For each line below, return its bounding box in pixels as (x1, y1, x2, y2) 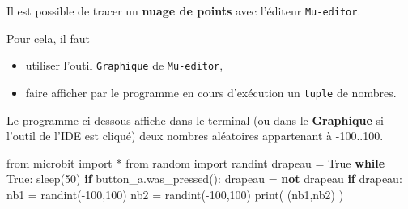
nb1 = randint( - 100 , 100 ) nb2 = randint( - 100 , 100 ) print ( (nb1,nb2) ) (6, 186, 344, 203)
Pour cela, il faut (6, 29, 90, 46)
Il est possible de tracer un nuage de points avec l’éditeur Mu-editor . (6, 2, 361, 19)
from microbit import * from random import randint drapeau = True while (6, 154, 385, 171)
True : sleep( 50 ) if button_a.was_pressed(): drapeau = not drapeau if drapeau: (6, 170, 402, 187)
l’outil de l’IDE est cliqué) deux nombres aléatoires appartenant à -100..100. (6, 127, 384, 144)
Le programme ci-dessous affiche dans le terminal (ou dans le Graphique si (6, 111, 384, 128)
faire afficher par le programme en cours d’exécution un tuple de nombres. (25, 83, 397, 100)
